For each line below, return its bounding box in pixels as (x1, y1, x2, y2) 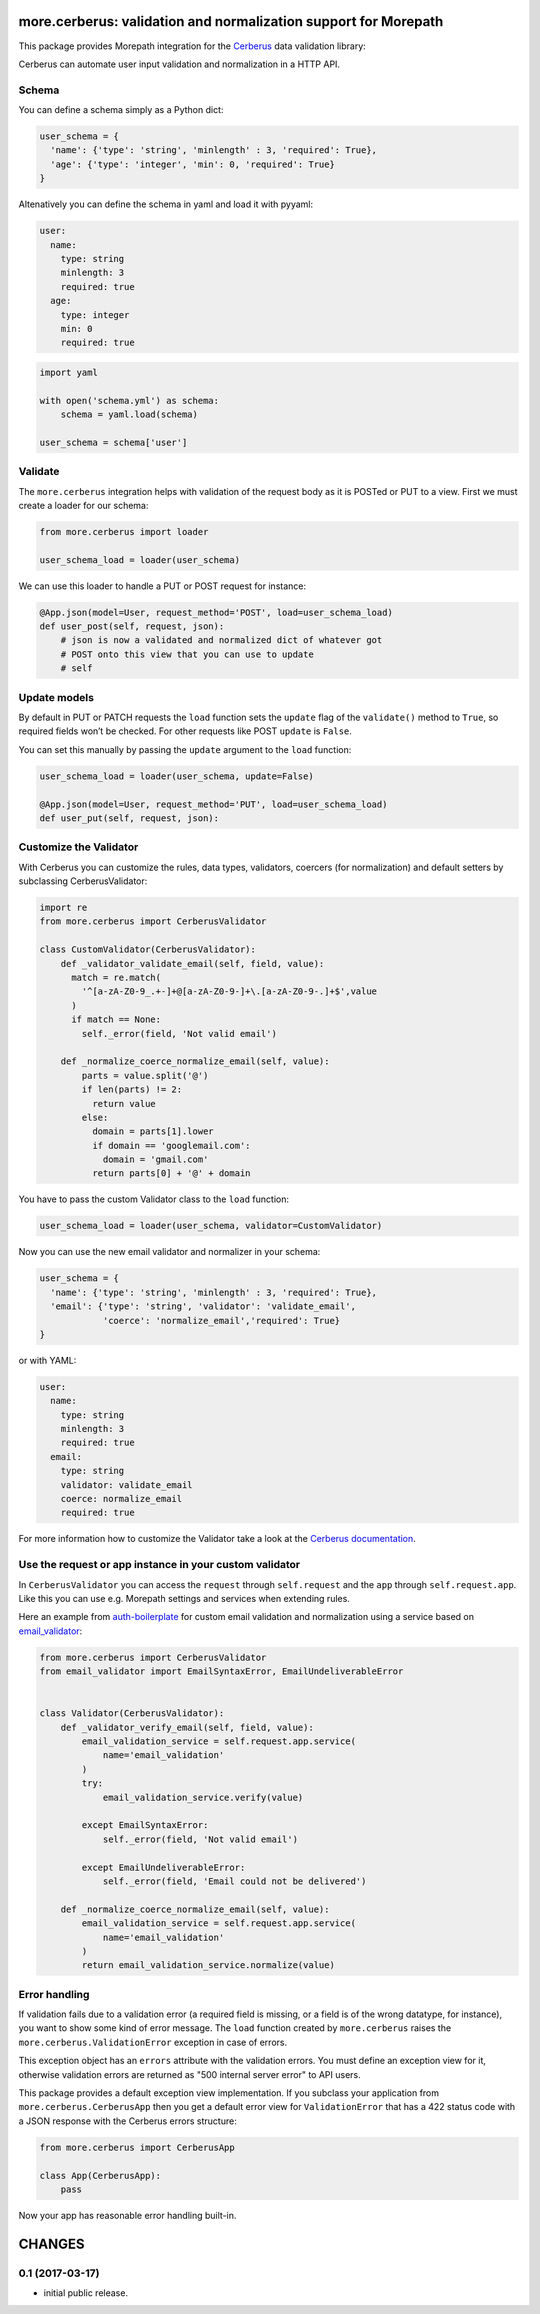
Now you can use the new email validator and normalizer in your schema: (18, 1246, 321, 1258)
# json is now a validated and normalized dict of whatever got (60, 635, 383, 646)
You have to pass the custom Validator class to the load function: (18, 1193, 290, 1205)
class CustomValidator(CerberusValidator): (39, 944, 257, 955)
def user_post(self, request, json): (39, 621, 225, 632)
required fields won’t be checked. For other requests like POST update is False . (18, 725, 352, 737)
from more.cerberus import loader (39, 526, 209, 537)
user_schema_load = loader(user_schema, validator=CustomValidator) (39, 1220, 383, 1232)
